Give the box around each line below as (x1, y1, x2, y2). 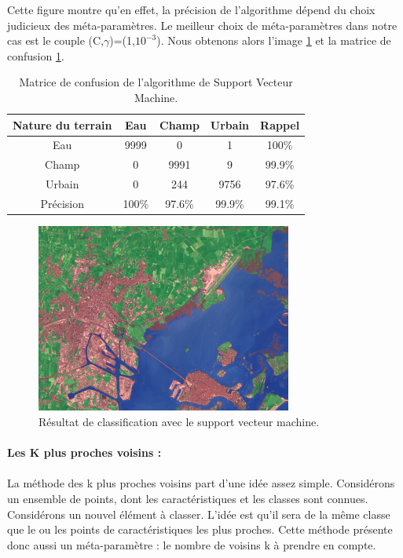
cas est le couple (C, (7, 32, 104, 49)
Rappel (260, 116, 300, 133)
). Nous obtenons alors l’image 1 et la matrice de (156, 32, 391, 49)
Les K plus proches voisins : (7, 444, 162, 461)
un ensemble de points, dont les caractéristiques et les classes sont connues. (7, 490, 368, 506)
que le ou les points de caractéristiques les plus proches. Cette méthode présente (7, 521, 393, 538)
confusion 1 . (7, 47, 64, 64)
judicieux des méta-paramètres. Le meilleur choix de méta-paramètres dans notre (7, 16, 398, 33)
